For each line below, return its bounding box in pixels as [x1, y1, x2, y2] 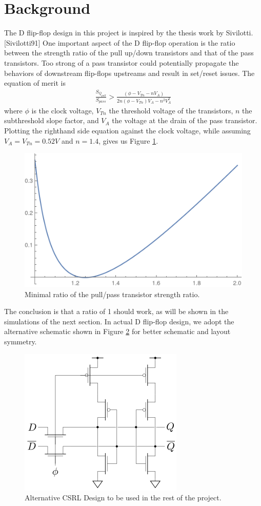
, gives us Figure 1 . [98, 135, 158, 146]
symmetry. [4, 336, 37, 347]
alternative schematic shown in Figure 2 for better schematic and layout [4, 326, 231, 337]
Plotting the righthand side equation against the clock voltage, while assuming [4, 125, 251, 135]
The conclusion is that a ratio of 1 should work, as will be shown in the [4, 306, 229, 317]
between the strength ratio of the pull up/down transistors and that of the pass [4, 47, 254, 58]
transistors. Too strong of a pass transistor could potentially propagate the [4, 57, 239, 68]
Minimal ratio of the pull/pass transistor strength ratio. [25, 288, 200, 299]
